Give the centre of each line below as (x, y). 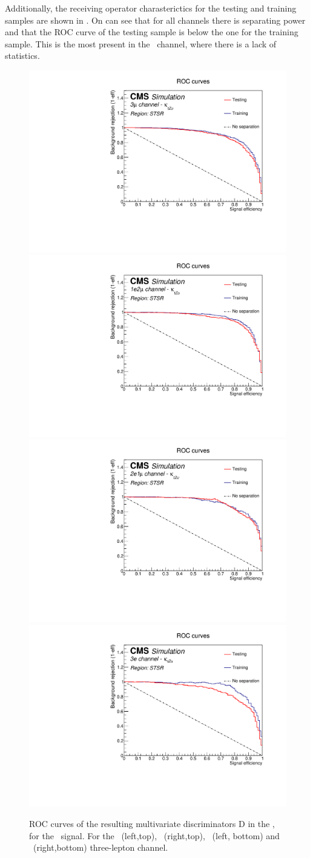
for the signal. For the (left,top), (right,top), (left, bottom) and (154, 835)
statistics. (22, 56)
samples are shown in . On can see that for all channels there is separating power (155, 20)
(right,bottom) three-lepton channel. (101, 847)
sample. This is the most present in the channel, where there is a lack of (141, 43)
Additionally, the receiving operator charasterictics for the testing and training (151, 8)
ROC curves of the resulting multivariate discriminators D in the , (152, 823)
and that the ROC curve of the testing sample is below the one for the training (152, 32)
